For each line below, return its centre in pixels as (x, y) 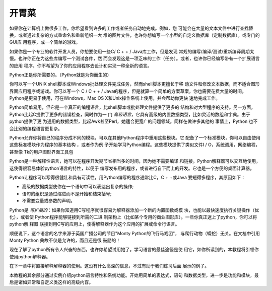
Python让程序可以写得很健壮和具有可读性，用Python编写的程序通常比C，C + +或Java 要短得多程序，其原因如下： (127, 177)
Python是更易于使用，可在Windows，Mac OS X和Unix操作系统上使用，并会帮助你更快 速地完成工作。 (115, 98)
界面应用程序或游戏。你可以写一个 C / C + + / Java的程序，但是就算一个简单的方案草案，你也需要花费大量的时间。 (128, 91)
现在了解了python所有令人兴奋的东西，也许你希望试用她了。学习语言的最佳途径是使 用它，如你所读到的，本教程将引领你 (134, 250)
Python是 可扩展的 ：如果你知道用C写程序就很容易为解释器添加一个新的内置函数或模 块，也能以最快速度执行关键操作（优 (134, 210)
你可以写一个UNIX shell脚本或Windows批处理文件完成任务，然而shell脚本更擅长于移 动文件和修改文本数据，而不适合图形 (134, 84)
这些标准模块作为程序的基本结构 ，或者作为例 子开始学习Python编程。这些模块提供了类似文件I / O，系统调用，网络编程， (135, 145)
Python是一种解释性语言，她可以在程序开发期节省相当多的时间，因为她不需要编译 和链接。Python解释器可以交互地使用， (135, 161)
